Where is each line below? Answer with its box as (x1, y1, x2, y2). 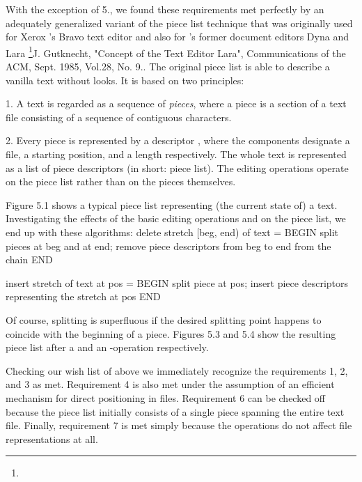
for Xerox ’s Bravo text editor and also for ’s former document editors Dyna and (6, 29, 349, 44)
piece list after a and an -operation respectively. (6, 340, 209, 355)
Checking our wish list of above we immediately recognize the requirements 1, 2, (6, 363, 348, 378)
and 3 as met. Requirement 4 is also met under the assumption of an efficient (6, 377, 335, 391)
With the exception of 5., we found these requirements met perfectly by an (6, 2, 324, 16)
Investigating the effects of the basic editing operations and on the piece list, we (6, 211, 346, 226)
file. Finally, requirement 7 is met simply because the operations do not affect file (6, 418, 352, 433)
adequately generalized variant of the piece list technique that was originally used (6, 15, 353, 30)
